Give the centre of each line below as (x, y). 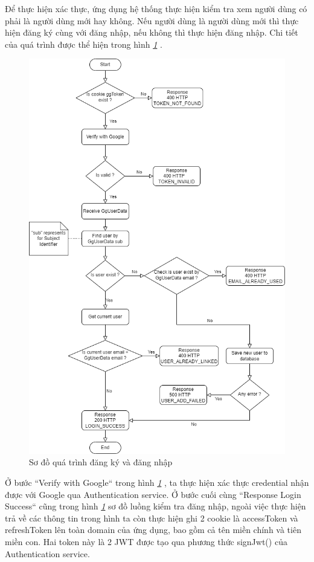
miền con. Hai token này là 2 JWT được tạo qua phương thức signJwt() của (146, 541)
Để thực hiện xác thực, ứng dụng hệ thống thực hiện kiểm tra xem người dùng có (156, 8)
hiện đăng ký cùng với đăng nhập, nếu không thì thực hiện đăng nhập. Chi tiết (152, 32)
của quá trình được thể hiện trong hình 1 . (84, 44)
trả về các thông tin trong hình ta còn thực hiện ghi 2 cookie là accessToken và (152, 518)
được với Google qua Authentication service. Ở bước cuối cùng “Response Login (153, 494)
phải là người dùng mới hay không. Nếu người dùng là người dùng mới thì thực (152, 20)
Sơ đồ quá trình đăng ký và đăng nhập (101, 462)
